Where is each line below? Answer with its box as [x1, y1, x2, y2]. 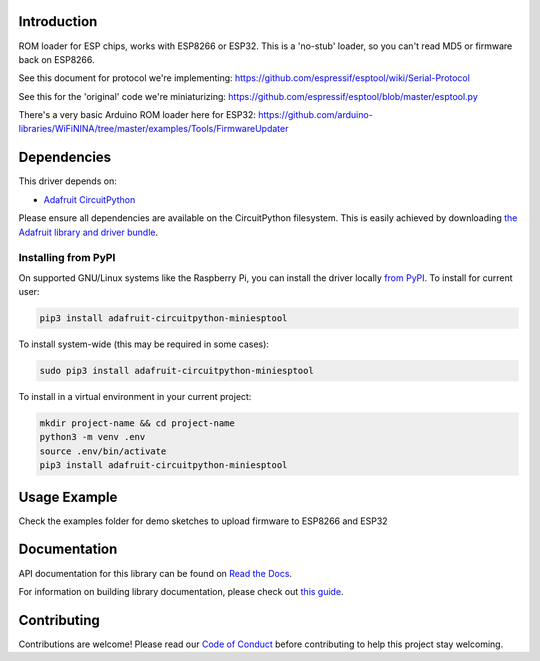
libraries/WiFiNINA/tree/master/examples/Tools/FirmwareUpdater [18, 123, 289, 135]
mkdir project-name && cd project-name [39, 418, 235, 429]
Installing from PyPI [18, 251, 116, 265]
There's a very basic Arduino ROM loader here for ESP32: [18, 109, 257, 121]
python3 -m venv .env [39, 431, 146, 443]
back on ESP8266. [18, 53, 95, 65]
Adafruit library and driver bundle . [18, 226, 159, 238]
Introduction [18, 13, 98, 30]
